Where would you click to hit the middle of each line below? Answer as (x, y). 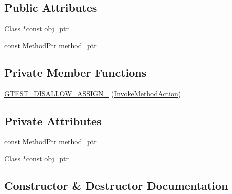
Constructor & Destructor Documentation (116, 185)
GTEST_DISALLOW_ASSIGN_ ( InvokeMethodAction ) (93, 93)
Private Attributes (53, 120)
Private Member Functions (75, 72)
